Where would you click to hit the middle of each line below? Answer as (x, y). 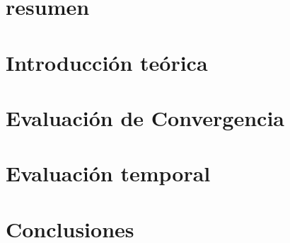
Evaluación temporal (108, 173)
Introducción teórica (107, 62)
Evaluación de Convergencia (145, 117)
